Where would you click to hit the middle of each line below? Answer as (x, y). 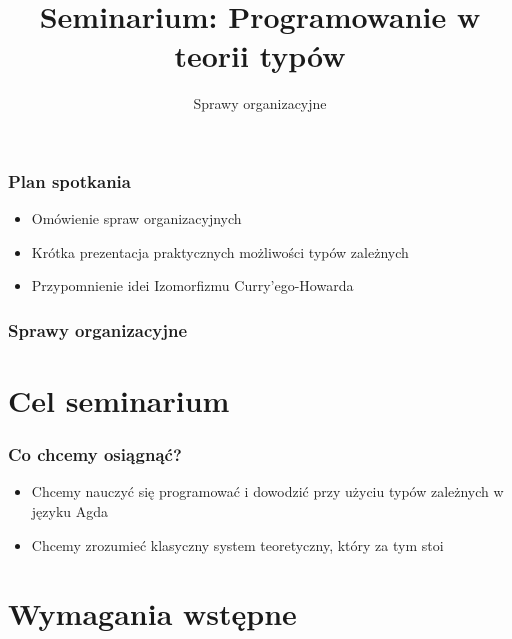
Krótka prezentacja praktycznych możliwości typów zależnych (220, 251)
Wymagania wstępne (152, 613)
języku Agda (70, 511)
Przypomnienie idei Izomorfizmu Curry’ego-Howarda (192, 285)
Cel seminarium (119, 400)
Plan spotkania (69, 180)
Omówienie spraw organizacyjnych (136, 218)
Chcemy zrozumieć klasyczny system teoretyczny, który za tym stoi (237, 544)
